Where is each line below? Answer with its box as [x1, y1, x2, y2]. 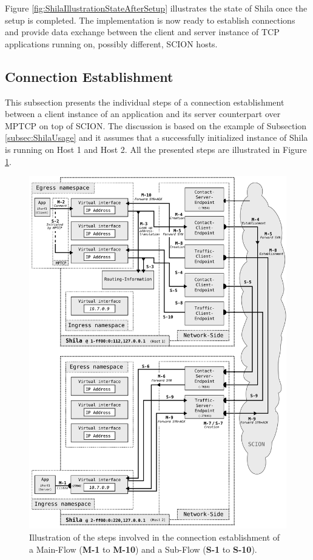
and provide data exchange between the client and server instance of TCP [5, 25, 280, 38]
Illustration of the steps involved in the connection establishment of [29, 530, 280, 543]
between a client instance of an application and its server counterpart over [5, 107, 281, 120]
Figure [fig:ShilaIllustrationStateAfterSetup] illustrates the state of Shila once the [5, 2, 308, 14]
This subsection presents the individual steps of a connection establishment [5, 95, 284, 108]
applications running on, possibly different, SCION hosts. [5, 37, 218, 50]
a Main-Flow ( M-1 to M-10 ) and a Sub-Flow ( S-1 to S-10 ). [29, 542, 257, 555]
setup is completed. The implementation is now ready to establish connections [5, 13, 295, 26]
